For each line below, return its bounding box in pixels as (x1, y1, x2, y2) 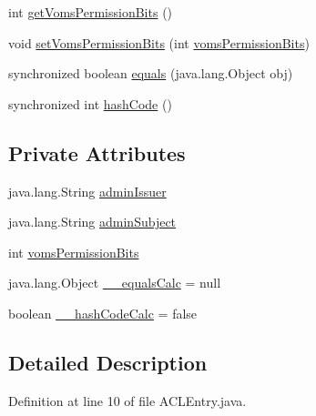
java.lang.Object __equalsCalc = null (8, 273, 221, 292)
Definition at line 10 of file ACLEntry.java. (8, 391, 247, 410)
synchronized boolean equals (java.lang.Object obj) (8, 64, 293, 83)
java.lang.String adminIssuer (8, 181, 167, 200)
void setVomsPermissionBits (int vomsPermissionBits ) (8, 33, 310, 52)
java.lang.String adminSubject (8, 212, 177, 231)
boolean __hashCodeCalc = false (8, 303, 198, 322)
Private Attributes (8, 138, 186, 167)
